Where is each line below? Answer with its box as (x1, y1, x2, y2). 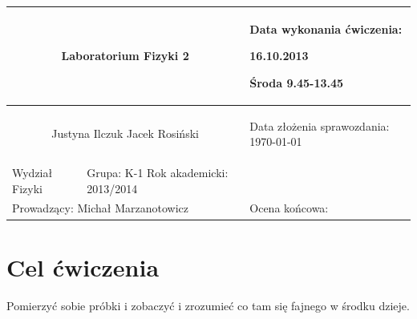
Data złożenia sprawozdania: (249, 117, 390, 134)
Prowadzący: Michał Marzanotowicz (12, 200, 189, 216)
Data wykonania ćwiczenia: (249, 20, 403, 37)
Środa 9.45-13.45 (249, 74, 344, 91)
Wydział (12, 164, 53, 180)
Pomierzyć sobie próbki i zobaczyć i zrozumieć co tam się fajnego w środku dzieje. (6, 297, 410, 313)
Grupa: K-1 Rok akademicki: (87, 164, 229, 180)
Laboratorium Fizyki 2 (61, 47, 189, 64)
